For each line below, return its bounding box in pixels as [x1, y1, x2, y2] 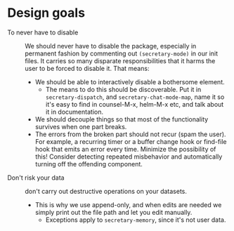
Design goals [7, 5, 86, 21]
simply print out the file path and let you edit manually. [34, 208, 193, 216]
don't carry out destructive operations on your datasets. [25, 187, 188, 195]
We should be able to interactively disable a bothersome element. [34, 77, 225, 86]
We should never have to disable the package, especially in [25, 41, 197, 50]
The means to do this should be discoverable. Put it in [45, 85, 202, 93]
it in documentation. [45, 107, 104, 116]
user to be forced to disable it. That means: [25, 64, 150, 72]
